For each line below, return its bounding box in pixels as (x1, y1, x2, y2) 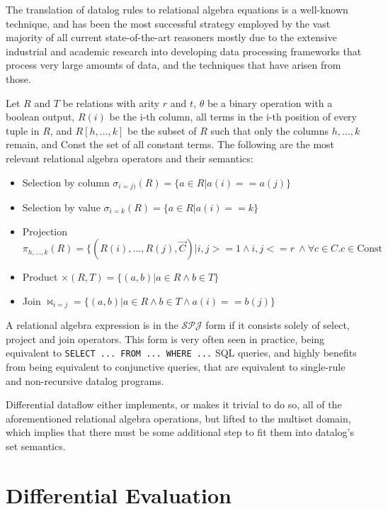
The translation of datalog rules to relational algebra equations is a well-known (6, 2, 348, 16)
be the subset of (127, 123, 197, 138)
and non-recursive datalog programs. (6, 373, 164, 388)
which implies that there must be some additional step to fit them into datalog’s (6, 425, 354, 440)
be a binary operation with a (207, 95, 333, 110)
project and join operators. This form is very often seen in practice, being (6, 331, 325, 346)
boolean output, (6, 109, 75, 124)
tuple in (6, 123, 40, 138)
